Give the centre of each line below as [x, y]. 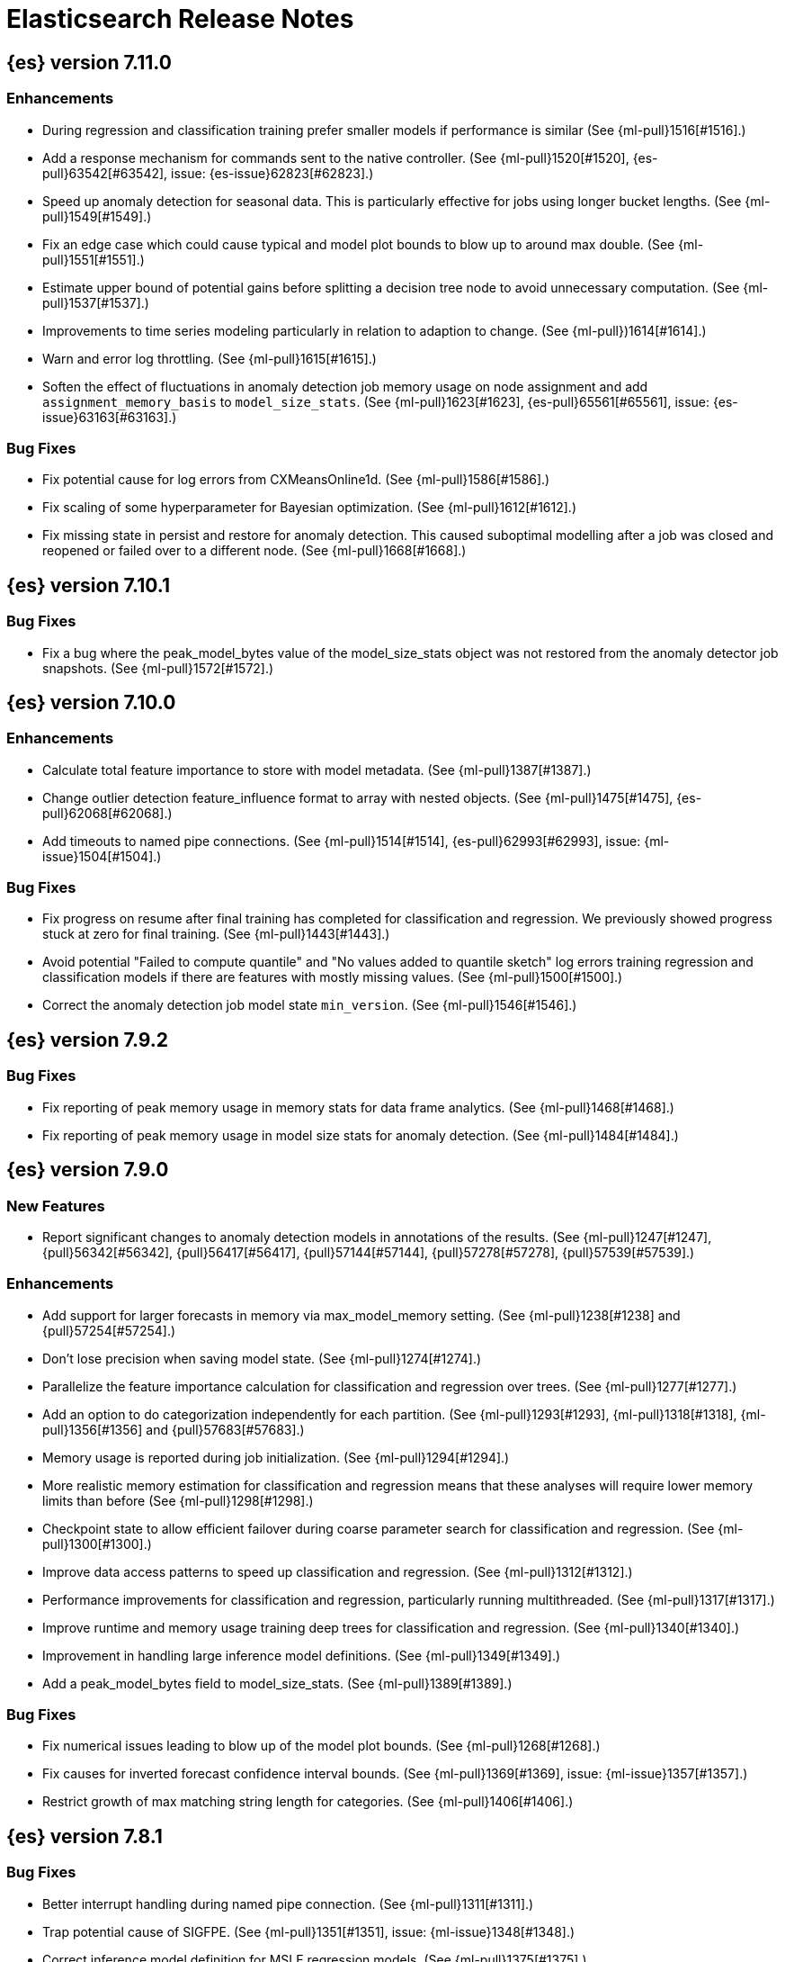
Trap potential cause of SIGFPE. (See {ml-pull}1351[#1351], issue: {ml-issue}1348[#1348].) [309, 1931]
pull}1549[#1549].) [97, 216]
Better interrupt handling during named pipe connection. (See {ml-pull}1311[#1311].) [288, 1903]
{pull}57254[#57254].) [109, 1330]
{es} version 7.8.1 [85, 1836]
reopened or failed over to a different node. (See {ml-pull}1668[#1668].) [254, 551]
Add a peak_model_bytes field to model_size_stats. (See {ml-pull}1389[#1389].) [277, 1683]
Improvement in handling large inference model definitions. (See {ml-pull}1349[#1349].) [302, 1655]
